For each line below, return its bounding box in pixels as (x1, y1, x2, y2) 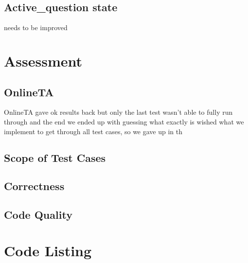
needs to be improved (4, 22, 68, 33)
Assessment (4, 51, 83, 70)
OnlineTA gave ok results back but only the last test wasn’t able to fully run (4, 107, 233, 117)
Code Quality (4, 207, 72, 222)
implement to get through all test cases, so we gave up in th (4, 126, 183, 136)
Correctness (4, 178, 65, 193)
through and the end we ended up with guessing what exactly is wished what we (4, 116, 244, 126)
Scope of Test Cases (4, 150, 106, 165)
